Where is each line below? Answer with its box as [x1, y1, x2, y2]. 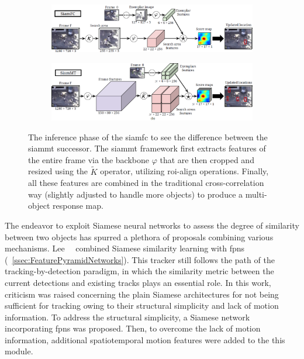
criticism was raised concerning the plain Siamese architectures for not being [5, 288, 279, 300]
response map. [52, 199, 103, 212]
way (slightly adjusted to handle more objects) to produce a [28, 188, 243, 200]
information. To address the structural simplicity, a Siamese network [5, 310, 250, 323]
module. [5, 345, 33, 357]
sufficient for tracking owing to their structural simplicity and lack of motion [5, 299, 279, 312]
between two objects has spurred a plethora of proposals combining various [5, 230, 274, 243]
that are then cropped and [160, 153, 254, 165]
